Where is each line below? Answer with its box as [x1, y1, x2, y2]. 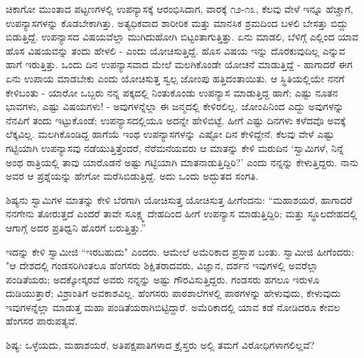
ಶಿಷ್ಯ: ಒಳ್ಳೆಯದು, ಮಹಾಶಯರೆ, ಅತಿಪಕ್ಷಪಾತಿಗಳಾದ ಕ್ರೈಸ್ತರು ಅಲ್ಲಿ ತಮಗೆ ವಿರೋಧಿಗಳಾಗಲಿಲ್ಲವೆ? [6, 337, 315, 352]
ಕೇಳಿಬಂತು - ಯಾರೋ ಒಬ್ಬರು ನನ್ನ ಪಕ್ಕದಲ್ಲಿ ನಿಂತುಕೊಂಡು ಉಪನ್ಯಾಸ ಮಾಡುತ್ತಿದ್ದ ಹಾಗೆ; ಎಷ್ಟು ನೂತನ [6, 85, 338, 99]
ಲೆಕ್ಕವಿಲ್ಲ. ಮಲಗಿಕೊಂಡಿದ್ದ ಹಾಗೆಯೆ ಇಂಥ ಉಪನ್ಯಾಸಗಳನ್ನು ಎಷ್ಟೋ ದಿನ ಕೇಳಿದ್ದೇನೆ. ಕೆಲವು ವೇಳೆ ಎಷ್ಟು [6, 126, 335, 141]
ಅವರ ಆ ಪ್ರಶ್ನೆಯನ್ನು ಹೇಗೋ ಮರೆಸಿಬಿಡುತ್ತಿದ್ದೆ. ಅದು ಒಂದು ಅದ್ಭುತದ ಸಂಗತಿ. [6, 168, 259, 183]
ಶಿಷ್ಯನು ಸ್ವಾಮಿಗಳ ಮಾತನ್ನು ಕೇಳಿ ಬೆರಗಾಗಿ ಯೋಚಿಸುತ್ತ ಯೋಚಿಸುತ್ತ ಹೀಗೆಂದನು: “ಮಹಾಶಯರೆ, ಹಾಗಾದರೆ [6, 192, 353, 207]
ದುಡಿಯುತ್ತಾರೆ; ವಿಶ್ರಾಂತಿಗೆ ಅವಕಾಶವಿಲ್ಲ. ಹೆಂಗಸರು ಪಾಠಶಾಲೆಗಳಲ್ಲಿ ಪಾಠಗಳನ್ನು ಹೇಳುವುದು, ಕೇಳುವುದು [6, 286, 341, 300]
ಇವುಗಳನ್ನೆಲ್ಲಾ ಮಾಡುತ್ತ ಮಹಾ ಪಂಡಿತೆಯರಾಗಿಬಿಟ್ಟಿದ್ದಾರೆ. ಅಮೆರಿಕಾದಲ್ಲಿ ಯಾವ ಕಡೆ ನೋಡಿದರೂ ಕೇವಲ [6, 299, 341, 314]
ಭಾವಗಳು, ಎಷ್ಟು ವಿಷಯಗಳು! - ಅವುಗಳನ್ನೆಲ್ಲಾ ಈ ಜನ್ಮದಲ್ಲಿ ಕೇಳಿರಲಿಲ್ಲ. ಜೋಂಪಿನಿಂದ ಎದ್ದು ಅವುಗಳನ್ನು [6, 99, 344, 114]
